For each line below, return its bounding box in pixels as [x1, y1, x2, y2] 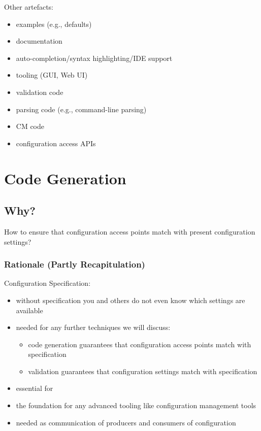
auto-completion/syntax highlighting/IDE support [16, 52, 173, 63]
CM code [16, 121, 45, 131]
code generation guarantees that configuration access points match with [28, 339, 251, 349]
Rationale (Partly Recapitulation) [4, 258, 145, 271]
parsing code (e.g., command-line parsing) [16, 104, 147, 114]
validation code [16, 86, 63, 97]
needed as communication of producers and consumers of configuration [16, 417, 236, 427]
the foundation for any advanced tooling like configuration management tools [16, 400, 256, 411]
